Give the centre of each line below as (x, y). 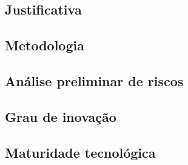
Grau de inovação (61, 116)
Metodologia (45, 45)
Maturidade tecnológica (80, 152)
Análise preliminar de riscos (94, 80)
